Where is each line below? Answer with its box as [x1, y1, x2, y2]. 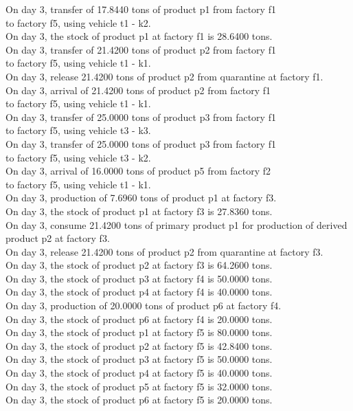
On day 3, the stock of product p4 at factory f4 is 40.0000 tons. [5, 285, 273, 299]
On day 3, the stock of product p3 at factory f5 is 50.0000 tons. [5, 352, 273, 366]
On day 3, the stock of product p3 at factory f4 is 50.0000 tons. [5, 271, 273, 285]
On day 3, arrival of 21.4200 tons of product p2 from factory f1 [5, 82, 271, 97]
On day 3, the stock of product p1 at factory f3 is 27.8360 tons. [5, 203, 273, 218]
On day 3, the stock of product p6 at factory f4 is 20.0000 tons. [5, 311, 273, 326]
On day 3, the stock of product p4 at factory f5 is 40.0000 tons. [5, 366, 273, 380]
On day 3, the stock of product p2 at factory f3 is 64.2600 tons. [5, 258, 273, 272]
